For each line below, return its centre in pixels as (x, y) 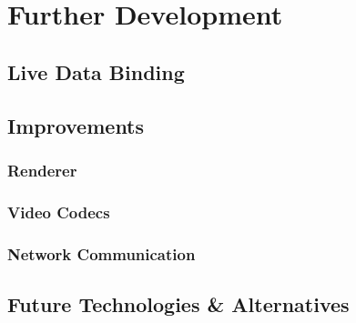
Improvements (76, 125)
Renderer (42, 170)
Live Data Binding (96, 71)
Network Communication (102, 253)
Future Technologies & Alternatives (178, 303)
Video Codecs (59, 212)
